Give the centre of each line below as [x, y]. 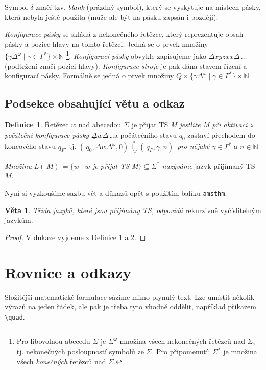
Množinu [18, 165]
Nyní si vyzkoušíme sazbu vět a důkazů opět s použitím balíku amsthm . [116, 193]
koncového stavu [30, 146]
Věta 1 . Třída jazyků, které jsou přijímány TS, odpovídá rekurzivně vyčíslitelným [133, 210]
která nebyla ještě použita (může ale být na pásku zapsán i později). [112, 17]
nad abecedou [100, 125]
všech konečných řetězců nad [61, 361]
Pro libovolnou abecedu [53, 341]
